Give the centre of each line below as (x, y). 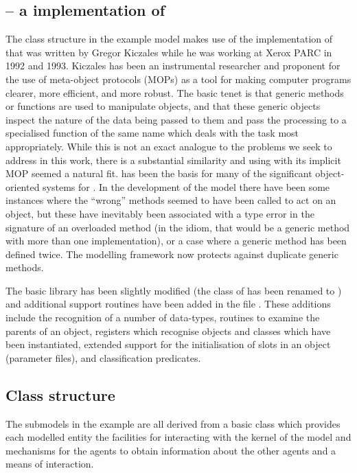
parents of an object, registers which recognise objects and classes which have (168, 331)
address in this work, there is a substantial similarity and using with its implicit (173, 160)
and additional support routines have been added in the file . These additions (168, 304)
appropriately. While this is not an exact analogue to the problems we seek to (169, 146)
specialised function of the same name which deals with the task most (152, 133)
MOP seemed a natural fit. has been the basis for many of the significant (159, 173)
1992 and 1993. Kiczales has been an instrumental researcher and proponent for (173, 66)
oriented (23, 186)
